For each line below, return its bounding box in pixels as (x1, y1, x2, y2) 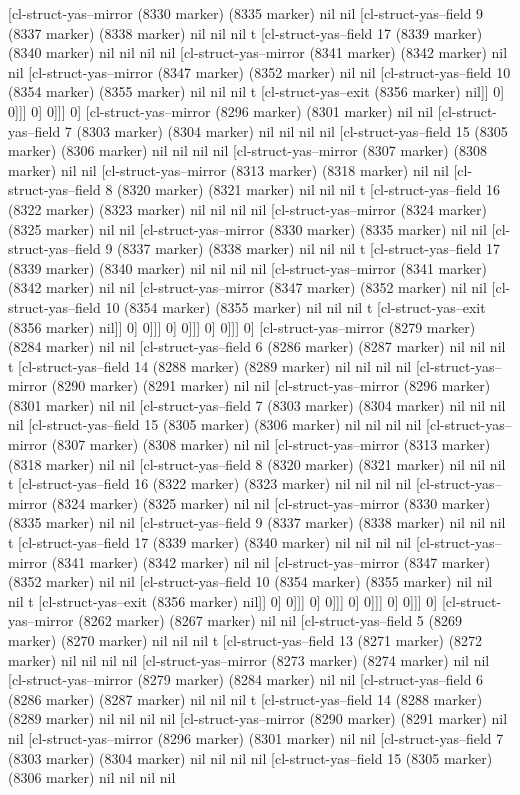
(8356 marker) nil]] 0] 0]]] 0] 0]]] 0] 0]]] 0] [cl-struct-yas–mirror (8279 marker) (8, 316, 476, 337)
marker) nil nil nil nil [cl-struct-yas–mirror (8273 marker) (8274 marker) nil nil (8, 649, 490, 670)
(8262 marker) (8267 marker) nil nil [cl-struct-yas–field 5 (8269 (78, 610, 462, 631)
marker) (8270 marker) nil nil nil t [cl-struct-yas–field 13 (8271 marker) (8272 (8, 630, 483, 650)
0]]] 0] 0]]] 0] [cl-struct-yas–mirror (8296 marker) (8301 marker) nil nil (8, 100, 434, 121)
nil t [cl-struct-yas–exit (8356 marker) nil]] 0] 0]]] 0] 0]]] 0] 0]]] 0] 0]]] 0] (8, 590, 438, 611)
